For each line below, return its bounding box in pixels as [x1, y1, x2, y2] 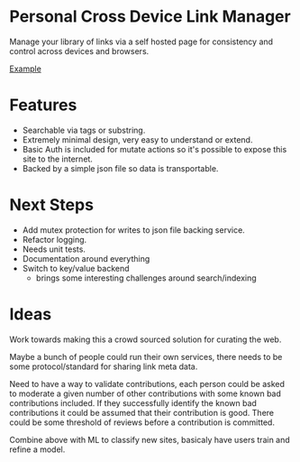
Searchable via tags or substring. [22, 125, 146, 135]
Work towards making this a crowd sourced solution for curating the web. [9, 334, 282, 345]
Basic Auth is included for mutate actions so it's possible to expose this [22, 143, 287, 154]
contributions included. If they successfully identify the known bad [9, 397, 257, 408]
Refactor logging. [22, 234, 87, 245]
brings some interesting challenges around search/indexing [35, 273, 257, 283]
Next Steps [9, 195, 95, 216]
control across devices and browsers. [9, 45, 150, 56]
